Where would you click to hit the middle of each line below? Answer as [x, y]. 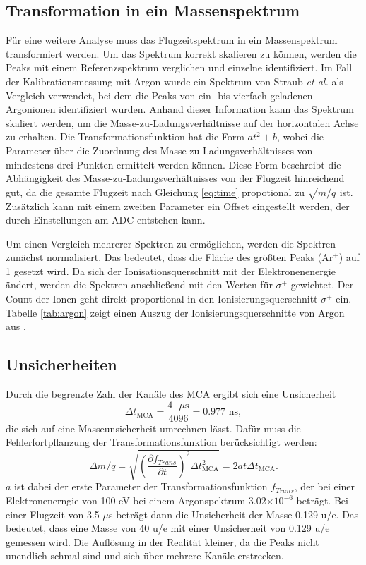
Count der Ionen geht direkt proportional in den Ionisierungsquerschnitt [162, 299]
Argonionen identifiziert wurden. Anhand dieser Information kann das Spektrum [180, 109]
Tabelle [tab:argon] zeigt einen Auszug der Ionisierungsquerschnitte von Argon [175, 312]
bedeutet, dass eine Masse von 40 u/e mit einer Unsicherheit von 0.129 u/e [168, 528]
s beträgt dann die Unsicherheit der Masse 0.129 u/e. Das [234, 514]
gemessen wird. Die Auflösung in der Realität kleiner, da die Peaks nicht [163, 541]
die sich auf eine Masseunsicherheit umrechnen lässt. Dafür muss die [153, 428]
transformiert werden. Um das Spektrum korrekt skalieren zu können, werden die [181, 53]
